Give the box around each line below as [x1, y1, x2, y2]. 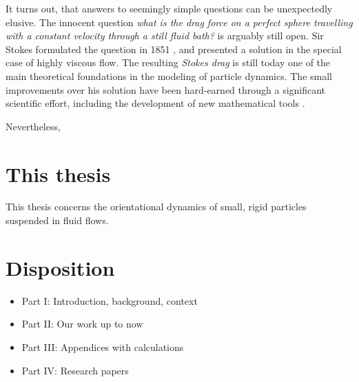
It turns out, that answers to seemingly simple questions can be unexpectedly [6, 1, 333, 15]
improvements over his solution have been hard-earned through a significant [6, 82, 326, 97]
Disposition [6, 253, 115, 281]
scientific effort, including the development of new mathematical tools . [6, 96, 305, 110]
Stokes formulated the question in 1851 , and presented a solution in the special [6, 41, 342, 56]
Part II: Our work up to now [21, 316, 143, 331]
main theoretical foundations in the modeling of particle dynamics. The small [6, 68, 332, 83]
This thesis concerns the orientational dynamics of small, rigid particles [6, 199, 307, 214]
